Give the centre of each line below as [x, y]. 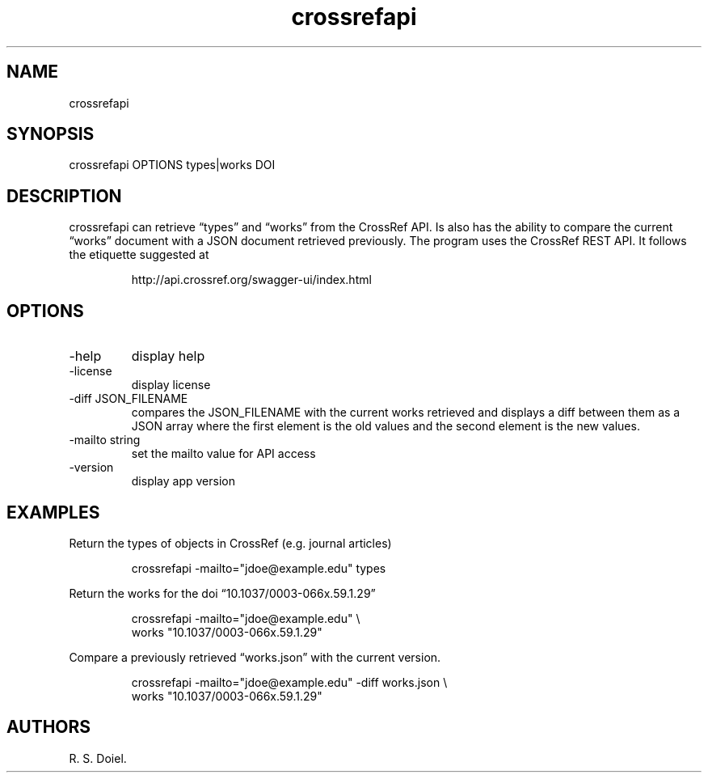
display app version [183, 481]
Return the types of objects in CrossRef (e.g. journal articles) [230, 543]
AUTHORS [49, 727]
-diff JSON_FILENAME [129, 399]
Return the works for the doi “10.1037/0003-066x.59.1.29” [222, 593]
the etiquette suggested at [139, 255]
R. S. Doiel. [98, 758]
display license [171, 385]
